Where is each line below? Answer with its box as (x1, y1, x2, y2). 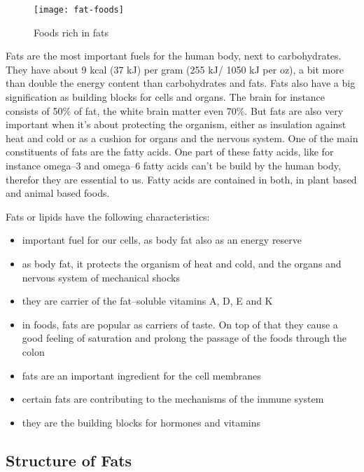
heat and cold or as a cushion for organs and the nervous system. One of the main (6, 130, 358, 145)
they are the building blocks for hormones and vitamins (22, 415, 261, 429)
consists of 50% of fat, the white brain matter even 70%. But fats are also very (6, 103, 344, 118)
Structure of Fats (6, 449, 132, 471)
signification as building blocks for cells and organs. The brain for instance (6, 90, 325, 104)
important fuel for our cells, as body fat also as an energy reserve (22, 232, 302, 247)
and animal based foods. (6, 186, 110, 200)
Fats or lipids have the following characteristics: (6, 209, 210, 223)
